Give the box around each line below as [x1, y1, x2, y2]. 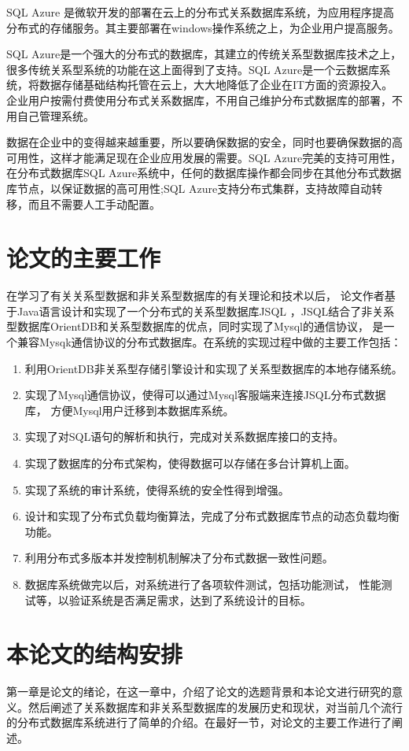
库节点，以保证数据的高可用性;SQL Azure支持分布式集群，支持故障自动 [6, 179, 372, 196]
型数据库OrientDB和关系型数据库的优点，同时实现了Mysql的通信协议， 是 [6, 318, 384, 335]
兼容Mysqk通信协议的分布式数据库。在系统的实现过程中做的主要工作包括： [17, 334, 402, 350]
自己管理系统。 [17, 107, 94, 124]
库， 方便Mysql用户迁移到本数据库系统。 [24, 401, 234, 418]
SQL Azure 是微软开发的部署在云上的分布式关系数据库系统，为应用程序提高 [6, 4, 394, 20]
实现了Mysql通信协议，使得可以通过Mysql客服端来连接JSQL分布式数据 [24, 387, 386, 403]
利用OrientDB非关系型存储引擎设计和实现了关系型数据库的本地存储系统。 [24, 360, 403, 376]
